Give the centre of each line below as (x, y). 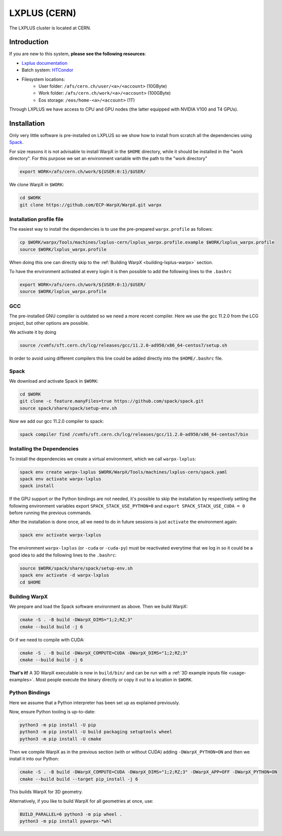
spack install (37, 486)
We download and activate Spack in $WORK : (54, 381)
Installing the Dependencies (44, 449)
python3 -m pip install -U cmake (61, 739)
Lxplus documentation (45, 63)
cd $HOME (30, 582)
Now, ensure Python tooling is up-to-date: (52, 711)
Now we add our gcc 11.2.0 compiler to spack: (57, 421)
